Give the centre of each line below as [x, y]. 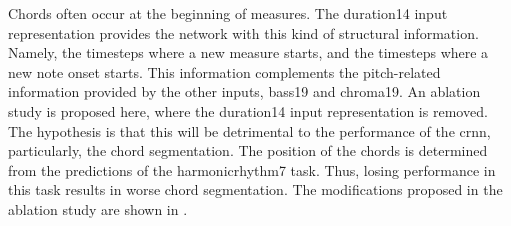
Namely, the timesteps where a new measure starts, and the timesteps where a [248, 52]
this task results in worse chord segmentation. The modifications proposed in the [255, 189]
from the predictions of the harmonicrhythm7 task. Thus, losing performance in [252, 169]
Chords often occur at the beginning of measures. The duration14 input [228, 13]
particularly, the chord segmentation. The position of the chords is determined [248, 150]
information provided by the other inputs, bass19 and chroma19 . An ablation [244, 91]
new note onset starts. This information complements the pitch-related [224, 71]
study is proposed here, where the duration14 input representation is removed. [248, 110]
